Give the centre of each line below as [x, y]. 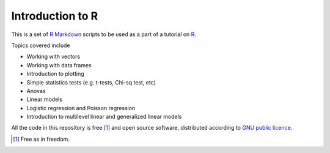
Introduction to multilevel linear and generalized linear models [104, 117]
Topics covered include [41, 45]
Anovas [36, 91]
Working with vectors [53, 57]
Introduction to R [55, 16]
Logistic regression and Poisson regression [81, 108]
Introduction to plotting [56, 74]
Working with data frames [59, 65]
